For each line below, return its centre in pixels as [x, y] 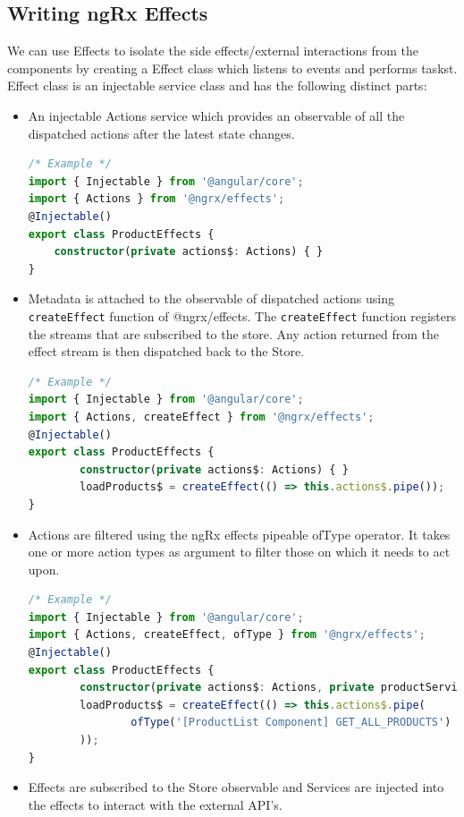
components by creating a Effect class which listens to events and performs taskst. [232, 68]
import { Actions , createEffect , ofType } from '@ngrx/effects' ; [227, 635]
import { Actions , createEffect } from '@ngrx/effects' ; [201, 417]
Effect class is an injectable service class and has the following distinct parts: [217, 85]
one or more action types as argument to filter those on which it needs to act [239, 552]
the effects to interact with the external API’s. [155, 804]
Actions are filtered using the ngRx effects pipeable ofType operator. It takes [239, 534]
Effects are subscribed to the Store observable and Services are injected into [236, 787]
